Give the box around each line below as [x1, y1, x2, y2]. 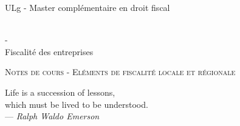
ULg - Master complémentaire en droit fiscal [5, 1, 170, 13]
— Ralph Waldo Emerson [5, 110, 100, 122]
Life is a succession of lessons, [5, 85, 115, 98]
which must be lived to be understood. [5, 98, 148, 110]
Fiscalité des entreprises [5, 45, 94, 58]
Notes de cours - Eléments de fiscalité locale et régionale [5, 65, 236, 78]
